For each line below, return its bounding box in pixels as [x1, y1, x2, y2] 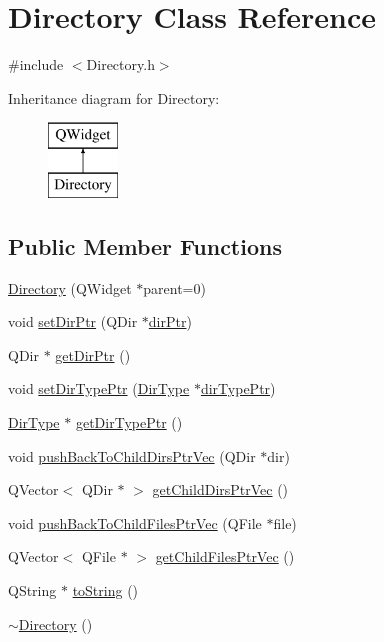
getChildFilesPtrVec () [155, 546, 295, 567]
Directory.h [86, 54, 155, 75]
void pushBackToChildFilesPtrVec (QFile [8, 512, 262, 533]
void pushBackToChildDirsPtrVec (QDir [8, 445, 256, 466]
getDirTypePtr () [75, 412, 183, 433]
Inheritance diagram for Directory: [8, 87, 220, 108]
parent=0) [143, 277, 206, 298]
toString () [72, 580, 139, 601]
